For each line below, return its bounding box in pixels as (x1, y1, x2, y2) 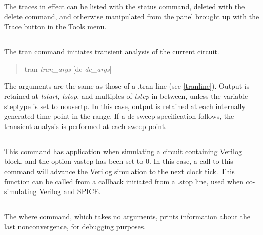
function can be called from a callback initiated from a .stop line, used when (4, 176, 244, 186)
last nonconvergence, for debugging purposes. (4, 221, 146, 231)
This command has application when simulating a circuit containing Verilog (4, 145, 242, 156)
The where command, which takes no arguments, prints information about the (4, 211, 250, 222)
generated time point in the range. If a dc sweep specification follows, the (4, 111, 234, 121)
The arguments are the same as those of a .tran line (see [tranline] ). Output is (4, 80, 250, 91)
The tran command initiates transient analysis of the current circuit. (4, 46, 219, 57)
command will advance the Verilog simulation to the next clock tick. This (4, 165, 235, 176)
